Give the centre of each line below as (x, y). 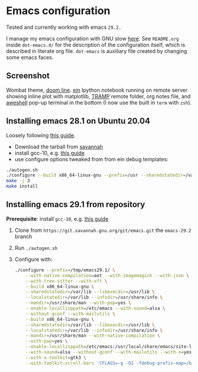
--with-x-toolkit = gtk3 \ (56, 357)
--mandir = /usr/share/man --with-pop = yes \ (78, 303)
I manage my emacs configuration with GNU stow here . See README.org (93, 38)
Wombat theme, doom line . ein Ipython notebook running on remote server (97, 90)
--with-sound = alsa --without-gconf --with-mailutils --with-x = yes (109, 352)
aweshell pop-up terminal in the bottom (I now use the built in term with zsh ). (99, 102)
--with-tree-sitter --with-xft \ (67, 281)
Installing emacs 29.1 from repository (76, 205)
